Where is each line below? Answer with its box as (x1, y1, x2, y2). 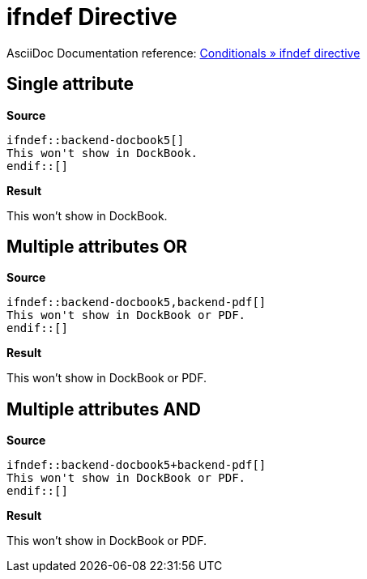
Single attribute (6, 74, 134, 95)
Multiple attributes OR (6, 236, 188, 258)
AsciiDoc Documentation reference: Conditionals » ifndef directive (6, 45, 361, 60)
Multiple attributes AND (6, 398, 202, 419)
